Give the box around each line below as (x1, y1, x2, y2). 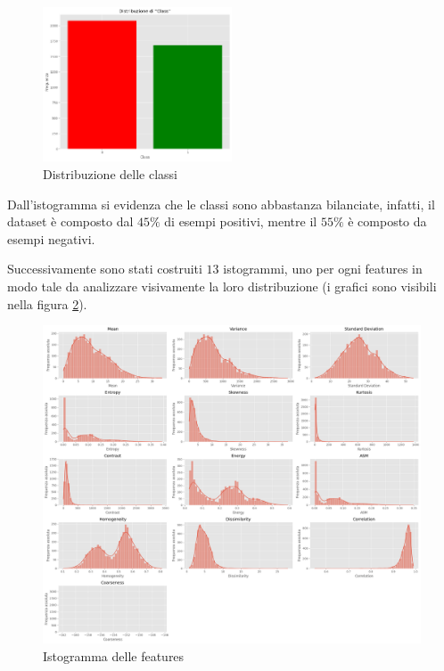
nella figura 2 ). (7, 294, 87, 313)
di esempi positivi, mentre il (164, 212, 317, 231)
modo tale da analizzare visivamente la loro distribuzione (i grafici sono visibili (7, 276, 437, 295)
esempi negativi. (7, 229, 95, 248)
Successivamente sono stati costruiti (7, 259, 202, 278)
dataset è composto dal (7, 212, 134, 231)
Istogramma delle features (43, 646, 185, 665)
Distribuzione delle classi (43, 165, 177, 184)
